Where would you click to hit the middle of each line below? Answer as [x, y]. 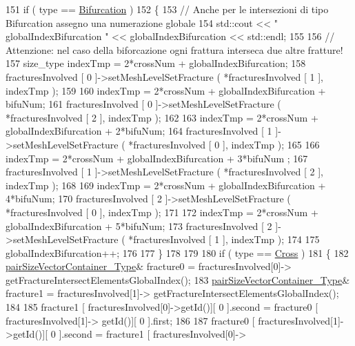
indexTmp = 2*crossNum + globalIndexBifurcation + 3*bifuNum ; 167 [157, 158]
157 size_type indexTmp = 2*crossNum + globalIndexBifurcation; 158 [156, 63]
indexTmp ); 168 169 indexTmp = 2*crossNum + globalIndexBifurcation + [166, 185]
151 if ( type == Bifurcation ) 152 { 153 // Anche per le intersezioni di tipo [167, 9]
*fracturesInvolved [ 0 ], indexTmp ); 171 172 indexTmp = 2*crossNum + [162, 212]
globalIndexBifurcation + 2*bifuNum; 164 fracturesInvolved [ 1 [139, 131]
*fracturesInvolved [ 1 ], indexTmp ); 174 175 [224, 239]
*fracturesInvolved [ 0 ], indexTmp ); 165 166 [224, 144]
